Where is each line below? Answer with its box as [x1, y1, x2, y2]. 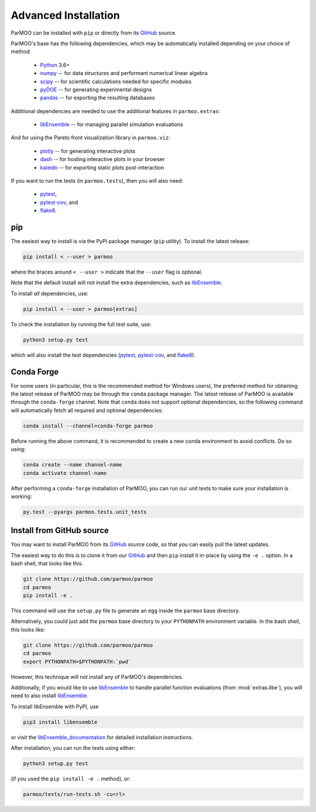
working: [11, 493, 32, 500]
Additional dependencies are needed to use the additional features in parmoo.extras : [11, 107, 221, 114]
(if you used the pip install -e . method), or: [11, 775, 131, 782]
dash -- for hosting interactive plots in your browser [40, 156, 165, 163]
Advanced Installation [11, 9, 120, 22]
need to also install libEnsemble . [11, 692, 89, 700]
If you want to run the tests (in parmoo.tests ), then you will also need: [11, 178, 184, 185]
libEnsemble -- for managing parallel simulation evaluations [40, 121, 184, 128]
